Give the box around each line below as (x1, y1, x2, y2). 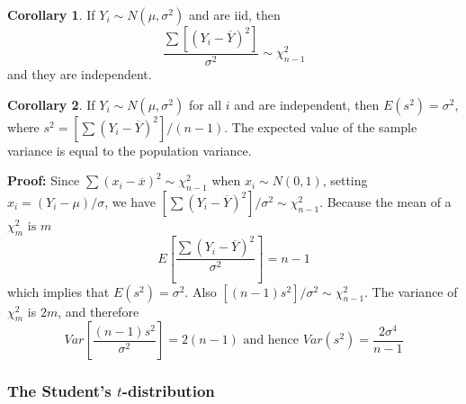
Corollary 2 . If (7, 94, 95, 113)
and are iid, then (188, 5, 281, 23)
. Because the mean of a (319, 193, 452, 211)
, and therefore (58, 301, 139, 320)
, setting (322, 171, 368, 190)
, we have (104, 193, 156, 211)
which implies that (7, 282, 110, 301)
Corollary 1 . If (7, 5, 95, 23)
